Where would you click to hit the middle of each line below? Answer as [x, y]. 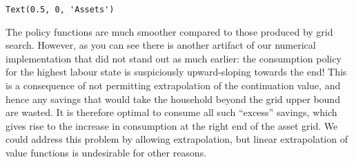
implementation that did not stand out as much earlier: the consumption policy [174, 58]
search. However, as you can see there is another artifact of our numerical [161, 45]
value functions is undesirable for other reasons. [106, 152]
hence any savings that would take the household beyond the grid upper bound [173, 99]
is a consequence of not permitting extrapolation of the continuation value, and [173, 85]
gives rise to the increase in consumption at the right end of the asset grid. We [172, 125]
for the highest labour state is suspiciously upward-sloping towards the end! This [176, 72]
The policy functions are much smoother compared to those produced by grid [169, 31]
